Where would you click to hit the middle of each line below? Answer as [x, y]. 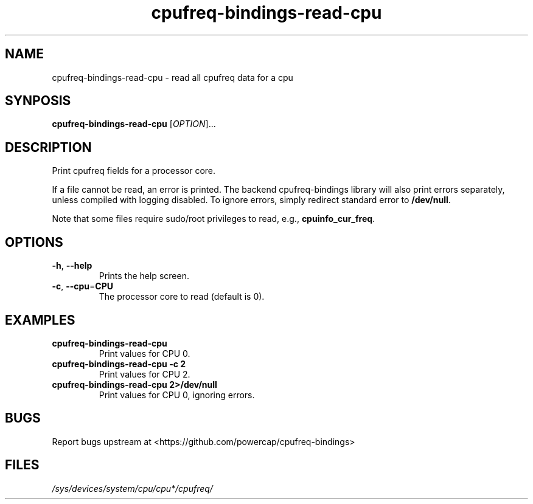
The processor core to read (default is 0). [182, 297]
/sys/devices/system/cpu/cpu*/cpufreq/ [132, 488]
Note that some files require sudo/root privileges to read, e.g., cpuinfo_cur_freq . [214, 219]
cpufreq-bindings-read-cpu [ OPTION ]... [134, 124]
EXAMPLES [40, 320]
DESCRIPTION [48, 147]
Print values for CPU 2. [145, 374]
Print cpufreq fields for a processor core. [134, 171]
